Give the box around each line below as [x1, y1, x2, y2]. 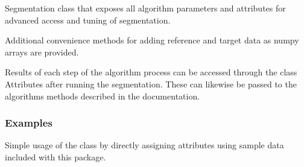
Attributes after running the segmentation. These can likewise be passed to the [5, 77, 297, 90]
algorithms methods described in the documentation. [5, 89, 200, 102]
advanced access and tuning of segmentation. [5, 13, 171, 26]
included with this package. [5, 150, 106, 163]
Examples [5, 115, 52, 130]
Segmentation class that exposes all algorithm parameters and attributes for [5, 2, 286, 14]
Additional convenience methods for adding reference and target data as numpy [5, 34, 299, 46]
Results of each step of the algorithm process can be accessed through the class [5, 66, 297, 78]
